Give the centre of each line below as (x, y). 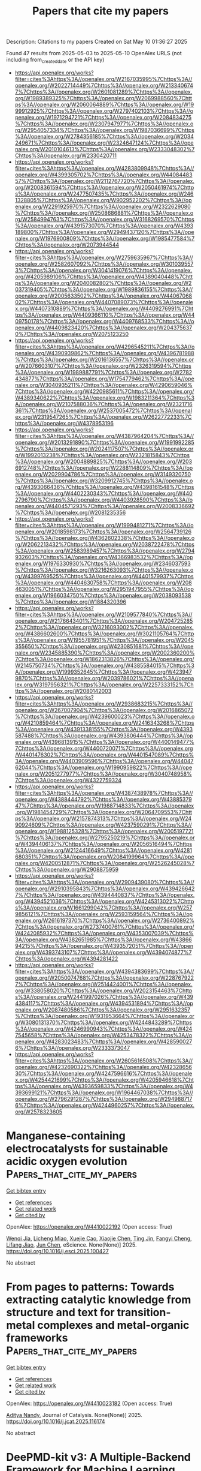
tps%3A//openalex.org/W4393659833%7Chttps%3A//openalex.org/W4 (104, 1086)
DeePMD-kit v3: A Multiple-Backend (99, 1458)
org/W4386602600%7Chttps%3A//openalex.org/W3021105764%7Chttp (104, 634)
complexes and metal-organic (113, 1326)
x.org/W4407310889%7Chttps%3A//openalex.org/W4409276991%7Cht (104, 308)
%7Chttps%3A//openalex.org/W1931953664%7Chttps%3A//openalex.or (104, 1016)
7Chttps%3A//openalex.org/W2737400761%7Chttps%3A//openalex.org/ (104, 927)
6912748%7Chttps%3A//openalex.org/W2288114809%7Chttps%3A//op (104, 468)
